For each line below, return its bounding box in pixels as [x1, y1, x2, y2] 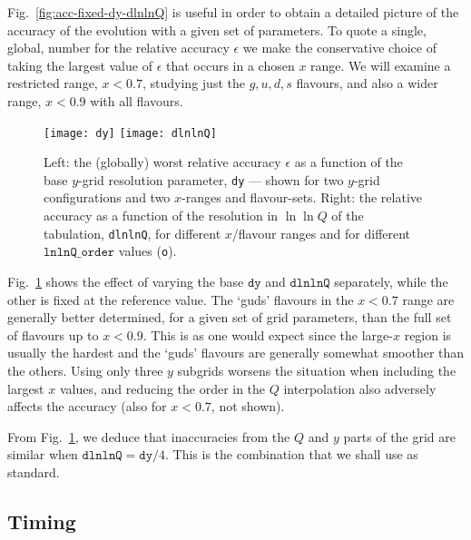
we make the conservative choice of [242, 38, 437, 57]
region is [404, 325, 452, 344]
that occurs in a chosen [165, 55, 295, 74]
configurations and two [44, 188, 171, 207]
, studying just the [142, 74, 245, 93]
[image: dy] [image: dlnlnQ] [44, 126, 217, 140]
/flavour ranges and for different [231, 223, 411, 242]
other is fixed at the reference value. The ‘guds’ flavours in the [7, 290, 354, 309]
